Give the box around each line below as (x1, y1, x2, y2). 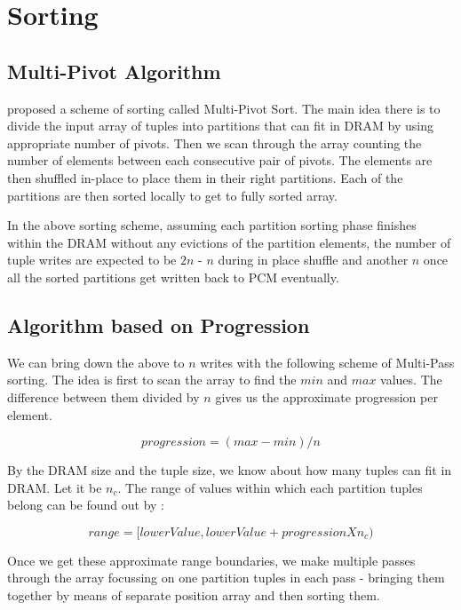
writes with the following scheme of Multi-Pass (200, 353, 455, 371)
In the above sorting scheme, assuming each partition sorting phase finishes (7, 216, 417, 234)
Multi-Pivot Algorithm (7, 57, 221, 84)
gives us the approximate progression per (215, 387, 438, 406)
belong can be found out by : (7, 495, 164, 514)
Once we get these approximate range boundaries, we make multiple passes (7, 551, 416, 569)
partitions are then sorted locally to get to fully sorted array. (7, 186, 338, 204)
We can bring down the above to (7, 353, 185, 371)
